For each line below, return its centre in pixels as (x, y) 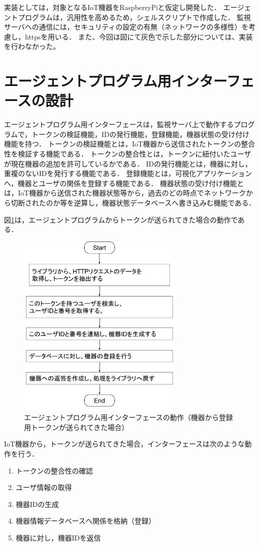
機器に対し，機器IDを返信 (58, 537)
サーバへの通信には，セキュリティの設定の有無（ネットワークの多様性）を (126, 27)
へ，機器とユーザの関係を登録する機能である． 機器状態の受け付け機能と (124, 183)
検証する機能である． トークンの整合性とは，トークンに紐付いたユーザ (134, 154)
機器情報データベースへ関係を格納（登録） (86, 521)
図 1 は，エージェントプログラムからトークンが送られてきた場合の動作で (121, 219)
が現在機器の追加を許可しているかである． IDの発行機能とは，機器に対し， (128, 163)
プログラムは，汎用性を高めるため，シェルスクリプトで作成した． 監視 (134, 17)
